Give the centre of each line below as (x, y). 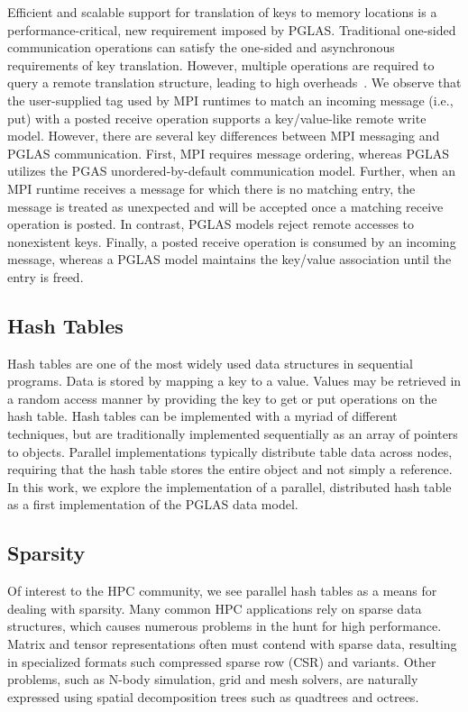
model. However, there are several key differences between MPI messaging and (224, 136)
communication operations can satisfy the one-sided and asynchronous (201, 47)
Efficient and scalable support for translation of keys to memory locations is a (222, 12)
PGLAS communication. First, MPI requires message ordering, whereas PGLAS (229, 153)
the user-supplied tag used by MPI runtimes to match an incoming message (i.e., (230, 100)
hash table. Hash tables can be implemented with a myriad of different (202, 416)
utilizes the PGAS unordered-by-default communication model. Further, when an (231, 171)
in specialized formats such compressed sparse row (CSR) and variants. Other (222, 661)
